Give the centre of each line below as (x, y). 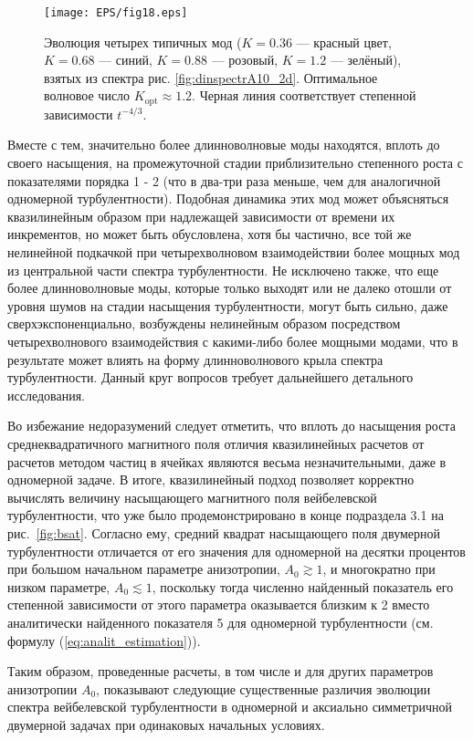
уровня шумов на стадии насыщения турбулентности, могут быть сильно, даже (228, 305)
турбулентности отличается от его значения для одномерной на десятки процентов (236, 551)
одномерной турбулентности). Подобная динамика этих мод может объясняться (228, 198)
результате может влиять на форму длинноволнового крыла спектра (195, 359)
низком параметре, (59, 586)
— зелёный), (366, 60)
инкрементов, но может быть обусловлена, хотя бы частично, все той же (210, 234)
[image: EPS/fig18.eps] (116, 13)
